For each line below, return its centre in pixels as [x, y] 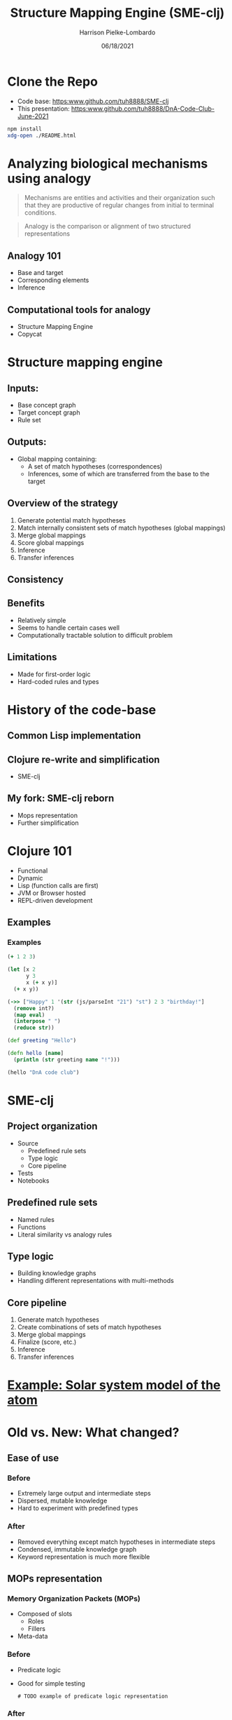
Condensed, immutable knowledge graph [77, 1549]
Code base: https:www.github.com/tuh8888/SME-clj [93, 101]
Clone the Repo [52, 81]
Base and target [40, 273]
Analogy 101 [34, 256]
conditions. [41, 213]
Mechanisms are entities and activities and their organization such [119, 198]
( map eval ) [29, 1015]
